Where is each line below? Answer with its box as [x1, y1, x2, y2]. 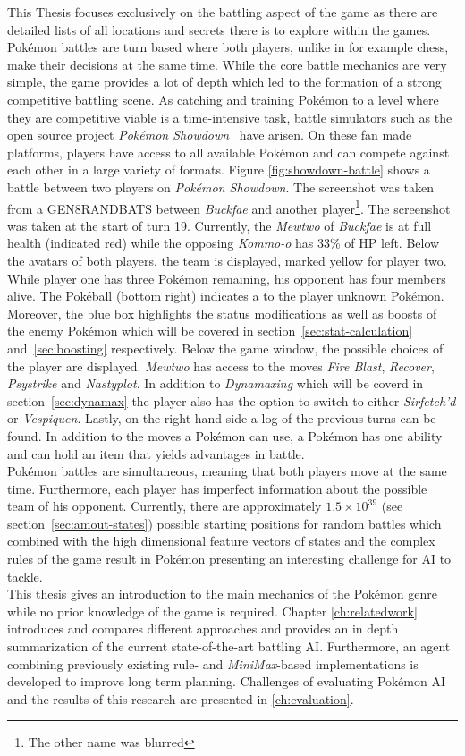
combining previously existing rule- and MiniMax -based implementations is [7, 654, 418, 673]
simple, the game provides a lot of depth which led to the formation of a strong [7, 72, 442, 91]
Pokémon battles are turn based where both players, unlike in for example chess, [7, 38, 449, 56]
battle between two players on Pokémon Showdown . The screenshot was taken [7, 177, 435, 196]
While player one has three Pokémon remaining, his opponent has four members [7, 268, 446, 287]
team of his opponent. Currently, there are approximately [7, 497, 322, 515]
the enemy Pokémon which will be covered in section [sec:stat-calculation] [7, 321, 413, 340]
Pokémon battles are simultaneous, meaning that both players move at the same [7, 462, 447, 480]
